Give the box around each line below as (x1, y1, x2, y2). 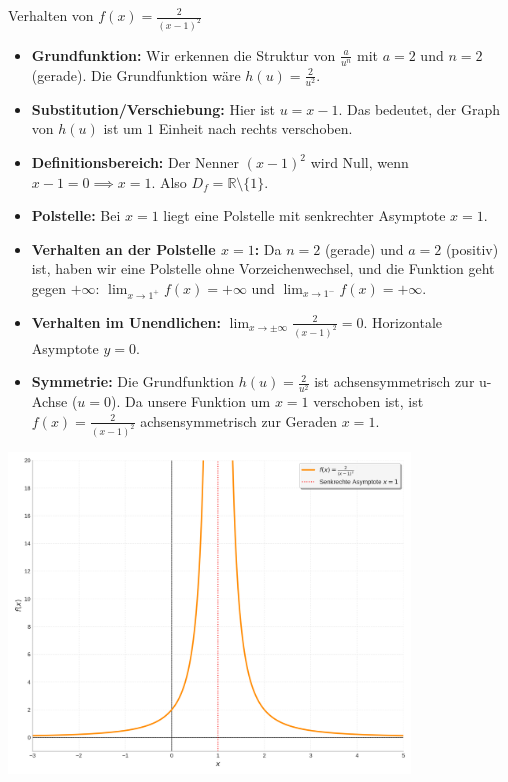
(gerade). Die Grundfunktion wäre (31, 64, 241, 85)
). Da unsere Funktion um (111, 391, 271, 412)
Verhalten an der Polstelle (31, 238, 216, 259)
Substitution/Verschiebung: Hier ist (31, 98, 276, 119)
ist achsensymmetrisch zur (314, 371, 475, 392)
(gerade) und (324, 238, 404, 259)
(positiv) (445, 238, 499, 259)
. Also (151, 171, 187, 192)
